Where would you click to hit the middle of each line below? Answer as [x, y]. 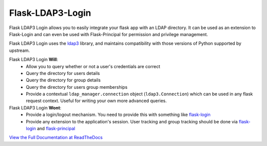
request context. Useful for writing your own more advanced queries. [96, 101]
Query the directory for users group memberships [77, 87]
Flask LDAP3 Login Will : [34, 60]
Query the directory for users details [63, 73]
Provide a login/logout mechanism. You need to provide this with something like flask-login [118, 115]
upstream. [20, 50]
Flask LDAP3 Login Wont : [35, 108]
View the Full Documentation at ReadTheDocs [56, 138]
